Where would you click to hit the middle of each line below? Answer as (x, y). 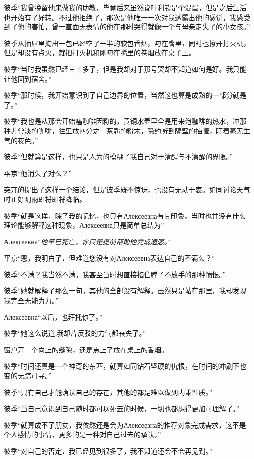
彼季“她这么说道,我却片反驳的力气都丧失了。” (75, 333)
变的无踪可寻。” (28, 376)
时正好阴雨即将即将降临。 (45, 199)
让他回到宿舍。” (28, 78)
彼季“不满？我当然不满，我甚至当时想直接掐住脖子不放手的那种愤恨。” (115, 274)
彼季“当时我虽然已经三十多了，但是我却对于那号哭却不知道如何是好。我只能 (125, 69)
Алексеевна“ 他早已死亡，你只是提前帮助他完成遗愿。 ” (87, 241)
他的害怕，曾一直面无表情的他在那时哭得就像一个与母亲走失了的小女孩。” (134, 27)
